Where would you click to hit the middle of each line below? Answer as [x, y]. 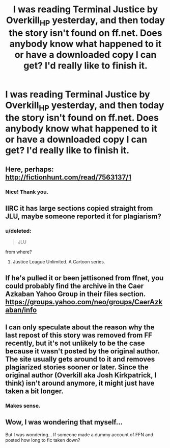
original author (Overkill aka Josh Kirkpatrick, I [81, 375]
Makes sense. [23, 406]
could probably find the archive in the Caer [75, 286]
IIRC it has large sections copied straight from [79, 208]
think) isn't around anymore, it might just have [80, 383]
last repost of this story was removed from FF [79, 335]
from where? [19, 252]
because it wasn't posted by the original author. [82, 351]
